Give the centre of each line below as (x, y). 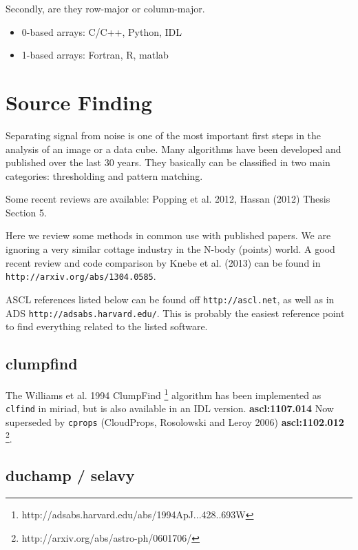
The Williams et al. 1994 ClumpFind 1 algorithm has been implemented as (164, 394)
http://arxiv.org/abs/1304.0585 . (81, 276)
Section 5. (26, 212)
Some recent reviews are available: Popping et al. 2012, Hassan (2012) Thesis (168, 199)
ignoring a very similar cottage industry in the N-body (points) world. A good (170, 249)
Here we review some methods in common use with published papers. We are (168, 235)
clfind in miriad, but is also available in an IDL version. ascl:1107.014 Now (170, 408)
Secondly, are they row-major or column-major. (105, 8)
